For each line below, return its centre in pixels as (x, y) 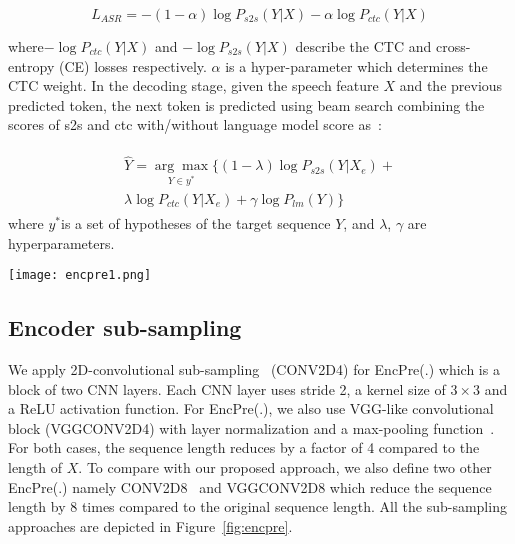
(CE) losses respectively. (132, 65)
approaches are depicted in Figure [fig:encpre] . (150, 525)
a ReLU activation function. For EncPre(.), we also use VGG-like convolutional (251, 408)
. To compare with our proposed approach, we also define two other (285, 467)
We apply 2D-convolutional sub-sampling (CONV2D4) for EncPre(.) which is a (254, 369)
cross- (453, 46)
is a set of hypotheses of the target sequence (196, 223)
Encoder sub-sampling (125, 327)
